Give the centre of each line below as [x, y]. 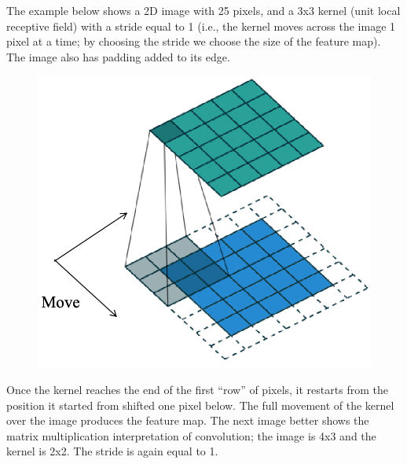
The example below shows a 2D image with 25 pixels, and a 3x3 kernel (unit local [203, 10]
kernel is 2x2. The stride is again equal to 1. [112, 451]
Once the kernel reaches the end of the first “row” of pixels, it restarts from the [197, 389]
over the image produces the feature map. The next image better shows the [188, 420]
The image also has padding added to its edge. [118, 56]
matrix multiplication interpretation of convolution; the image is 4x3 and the [191, 435]
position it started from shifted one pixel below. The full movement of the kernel [200, 405]
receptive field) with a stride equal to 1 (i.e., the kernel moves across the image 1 [201, 26]
